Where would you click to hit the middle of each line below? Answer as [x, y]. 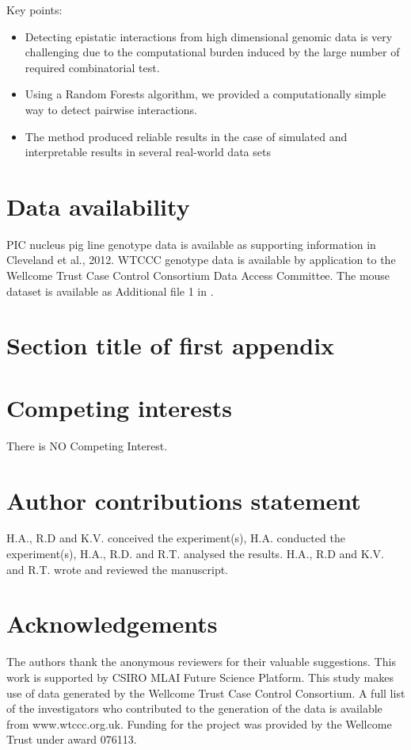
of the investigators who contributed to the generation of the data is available [194, 708]
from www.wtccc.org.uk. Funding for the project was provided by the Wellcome [199, 723]
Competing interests [120, 407]
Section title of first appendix [171, 345]
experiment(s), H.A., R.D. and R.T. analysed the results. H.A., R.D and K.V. [195, 554]
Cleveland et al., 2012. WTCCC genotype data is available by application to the [201, 260]
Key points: [34, 10]
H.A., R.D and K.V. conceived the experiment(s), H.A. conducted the [176, 538]
